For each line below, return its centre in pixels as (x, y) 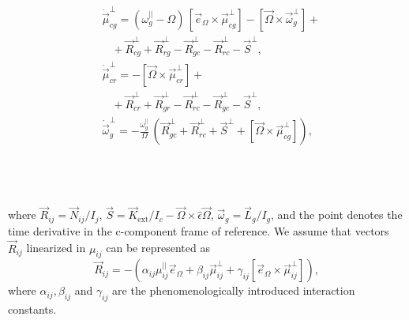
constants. (32, 309)
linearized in (56, 248)
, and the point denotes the (337, 215)
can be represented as (158, 248)
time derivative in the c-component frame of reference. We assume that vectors (199, 230)
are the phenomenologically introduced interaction (234, 290)
